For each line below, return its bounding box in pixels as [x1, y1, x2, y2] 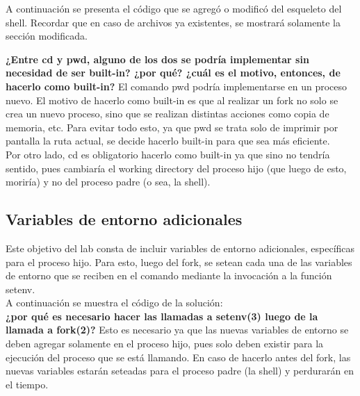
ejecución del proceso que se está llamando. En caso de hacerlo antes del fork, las [6, 349, 351, 364]
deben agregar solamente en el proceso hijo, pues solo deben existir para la [6, 336, 324, 351]
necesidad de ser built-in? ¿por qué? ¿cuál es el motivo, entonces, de [6, 65, 341, 80]
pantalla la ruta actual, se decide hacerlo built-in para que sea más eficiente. [6, 133, 330, 148]
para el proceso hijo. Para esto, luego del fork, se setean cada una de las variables [6, 254, 352, 269]
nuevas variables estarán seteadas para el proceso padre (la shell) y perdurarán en [6, 363, 354, 378]
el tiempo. [6, 377, 49, 391]
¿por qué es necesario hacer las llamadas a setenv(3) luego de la [6, 308, 318, 323]
